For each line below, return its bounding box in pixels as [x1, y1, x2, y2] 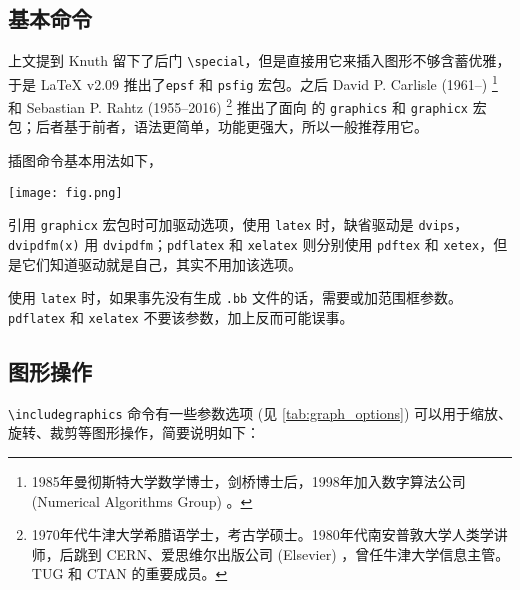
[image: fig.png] [8, 185, 123, 200]
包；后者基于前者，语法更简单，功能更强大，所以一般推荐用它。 [8, 116, 428, 137]
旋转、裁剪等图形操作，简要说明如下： [8, 422, 260, 443]
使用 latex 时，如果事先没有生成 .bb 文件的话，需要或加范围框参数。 [8, 287, 462, 308]
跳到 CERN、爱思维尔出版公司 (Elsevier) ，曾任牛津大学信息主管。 [73, 543, 510, 564]
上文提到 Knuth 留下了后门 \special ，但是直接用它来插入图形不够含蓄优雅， [8, 50, 511, 71]
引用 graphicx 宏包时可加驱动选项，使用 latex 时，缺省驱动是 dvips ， [8, 214, 469, 235]
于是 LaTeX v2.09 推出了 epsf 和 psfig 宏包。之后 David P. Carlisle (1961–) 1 [8, 70, 498, 94]
